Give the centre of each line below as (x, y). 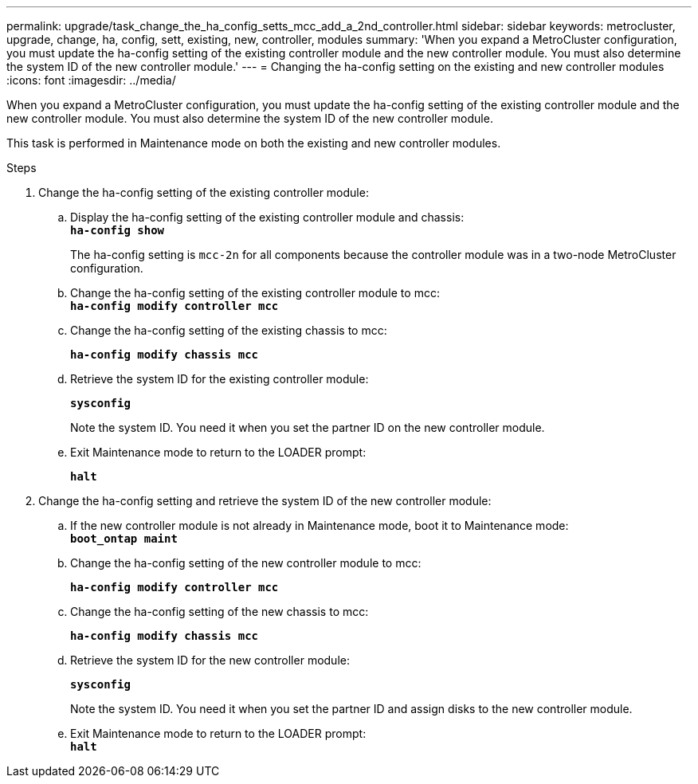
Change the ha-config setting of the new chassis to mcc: (220, 612)
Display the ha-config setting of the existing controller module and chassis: (267, 217)
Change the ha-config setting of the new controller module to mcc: (246, 563)
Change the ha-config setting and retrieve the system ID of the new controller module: (265, 501)
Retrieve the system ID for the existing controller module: (220, 379)
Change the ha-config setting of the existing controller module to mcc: (255, 293)
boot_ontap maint (124, 539)
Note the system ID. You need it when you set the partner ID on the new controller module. (308, 427)
